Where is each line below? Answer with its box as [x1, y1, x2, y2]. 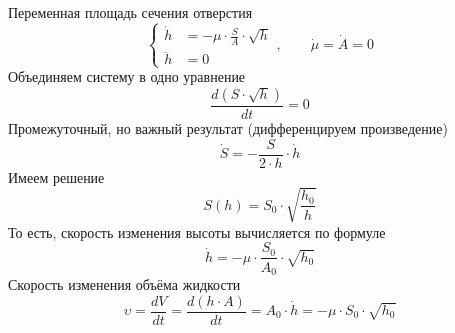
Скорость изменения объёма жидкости [8, 273, 241, 294]
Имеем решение [8, 166, 105, 187]
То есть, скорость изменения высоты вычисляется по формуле [8, 221, 386, 242]
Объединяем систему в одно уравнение [8, 66, 246, 87]
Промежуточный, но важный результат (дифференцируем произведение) [8, 118, 448, 139]
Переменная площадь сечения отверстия [8, 2, 253, 22]
